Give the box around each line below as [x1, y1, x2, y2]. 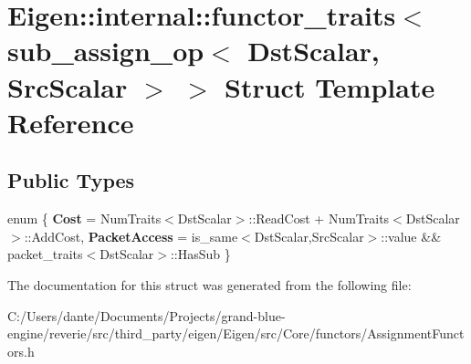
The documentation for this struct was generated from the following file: [7, 275, 412, 294]
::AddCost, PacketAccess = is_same [24, 226, 238, 245]
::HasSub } [170, 244, 231, 264]
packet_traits [7, 244, 83, 264]
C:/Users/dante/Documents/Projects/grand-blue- [7, 306, 286, 325]
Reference [7, 103, 134, 140]
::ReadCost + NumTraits [248, 209, 390, 228]
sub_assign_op [7, 32, 204, 69]
